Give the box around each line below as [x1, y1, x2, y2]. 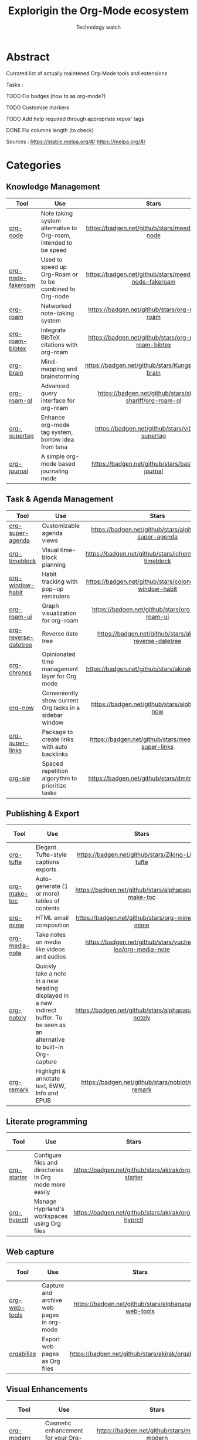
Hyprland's [34, 1205, 64, 1213]
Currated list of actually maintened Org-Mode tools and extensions [6, 69, 168, 77]
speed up [40, 263, 67, 271]
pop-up [42, 584, 64, 593]
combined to [40, 285, 76, 293]
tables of [35, 897, 60, 905]
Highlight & [35, 1067, 66, 1075]
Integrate [40, 326, 66, 334]
